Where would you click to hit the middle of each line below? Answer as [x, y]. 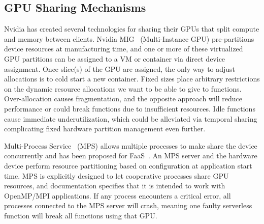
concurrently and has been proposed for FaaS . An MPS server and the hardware [131, 156]
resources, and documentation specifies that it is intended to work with [115, 186]
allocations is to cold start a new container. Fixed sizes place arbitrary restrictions [132, 79]
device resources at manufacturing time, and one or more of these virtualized [124, 49]
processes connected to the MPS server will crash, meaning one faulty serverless [128, 205]
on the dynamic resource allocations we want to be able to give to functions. [123, 88]
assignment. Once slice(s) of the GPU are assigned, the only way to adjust [120, 68]
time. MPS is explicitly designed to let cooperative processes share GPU [117, 175]
